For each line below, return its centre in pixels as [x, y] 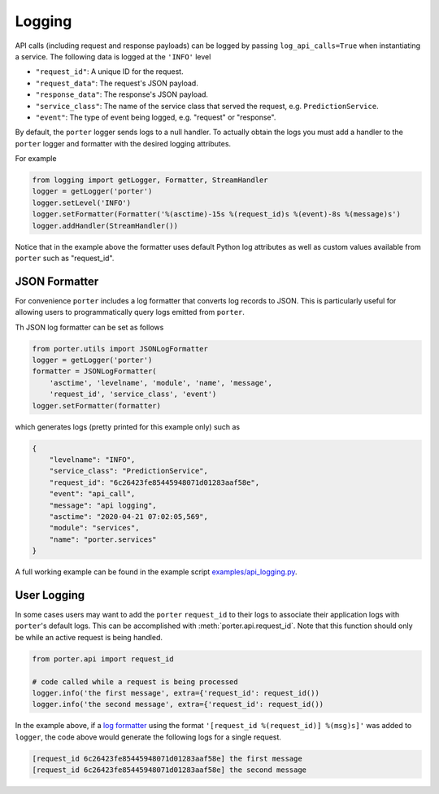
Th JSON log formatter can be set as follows [89, 327]
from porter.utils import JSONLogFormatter [120, 349]
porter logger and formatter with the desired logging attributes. [123, 143]
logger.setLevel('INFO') [82, 203]
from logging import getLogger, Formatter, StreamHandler [150, 180]
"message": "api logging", [103, 505]
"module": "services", [94, 528]
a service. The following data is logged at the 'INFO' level [113, 56]
